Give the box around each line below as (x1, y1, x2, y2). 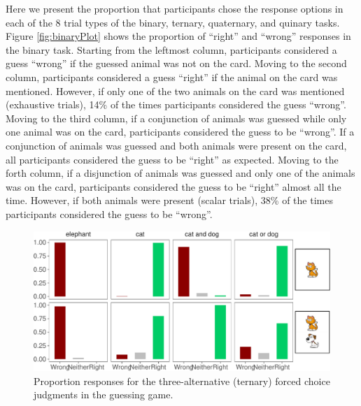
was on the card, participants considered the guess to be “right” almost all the (6, 179, 341, 194)
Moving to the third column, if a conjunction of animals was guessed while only (6, 110, 347, 125)
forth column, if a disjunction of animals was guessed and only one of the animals (6, 166, 355, 180)
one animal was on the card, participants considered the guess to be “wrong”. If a (6, 124, 355, 139)
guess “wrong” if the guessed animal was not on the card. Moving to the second (6, 56, 347, 71)
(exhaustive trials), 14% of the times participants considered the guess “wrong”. (6, 97, 346, 112)
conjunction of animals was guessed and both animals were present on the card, (6, 138, 347, 152)
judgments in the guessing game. (34, 387, 174, 402)
